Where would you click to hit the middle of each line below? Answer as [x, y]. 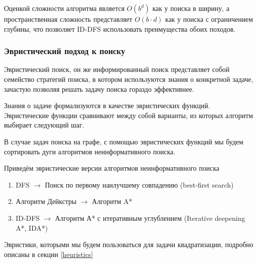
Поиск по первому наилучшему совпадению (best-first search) [139, 184]
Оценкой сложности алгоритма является [64, 8]
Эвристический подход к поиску [65, 51]
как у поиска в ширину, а [191, 8]
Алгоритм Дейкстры [46, 201]
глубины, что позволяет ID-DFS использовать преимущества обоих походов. [120, 29]
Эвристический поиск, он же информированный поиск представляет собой [117, 69]
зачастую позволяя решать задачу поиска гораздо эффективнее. [99, 89]
